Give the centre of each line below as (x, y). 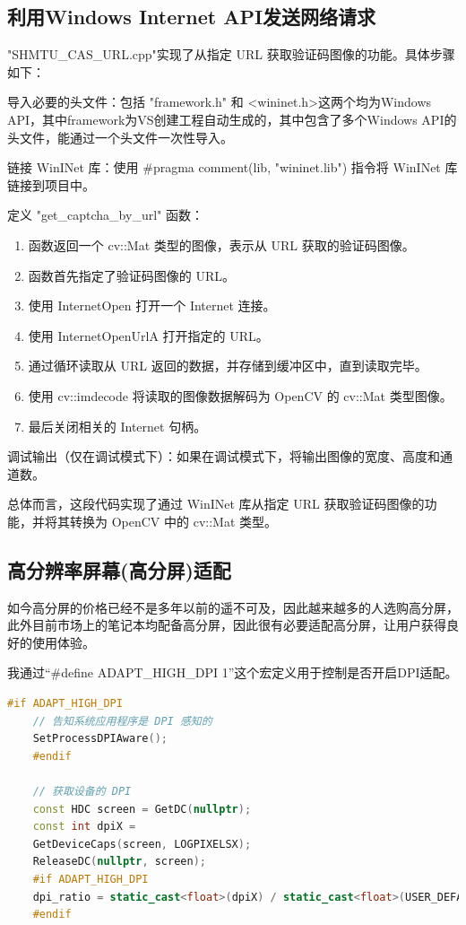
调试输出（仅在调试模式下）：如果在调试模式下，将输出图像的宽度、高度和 (224, 456)
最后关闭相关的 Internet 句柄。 (117, 426)
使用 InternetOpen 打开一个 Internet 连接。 (152, 305)
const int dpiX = (84, 827)
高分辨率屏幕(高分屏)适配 (119, 569)
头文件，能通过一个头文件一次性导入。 (120, 137)
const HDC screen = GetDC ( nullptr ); (142, 809)
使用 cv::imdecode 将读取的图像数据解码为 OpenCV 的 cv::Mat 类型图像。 (240, 395)
